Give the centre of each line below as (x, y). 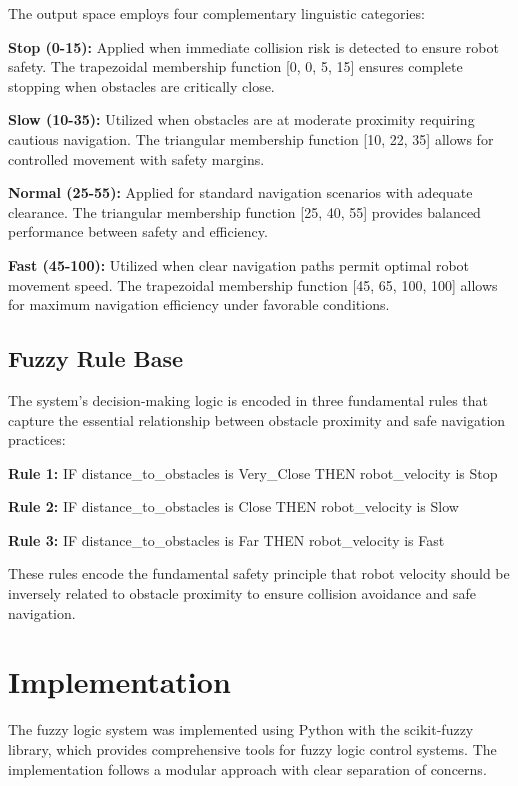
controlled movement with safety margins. (136, 158)
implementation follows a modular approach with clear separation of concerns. (247, 768)
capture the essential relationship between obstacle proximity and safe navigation (257, 419)
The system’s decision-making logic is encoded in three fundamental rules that (248, 399)
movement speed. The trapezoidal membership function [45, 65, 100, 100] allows (253, 284)
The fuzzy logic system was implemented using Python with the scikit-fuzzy (241, 729)
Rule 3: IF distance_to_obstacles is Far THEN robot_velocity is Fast (226, 539)
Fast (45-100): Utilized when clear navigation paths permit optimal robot (239, 264)
